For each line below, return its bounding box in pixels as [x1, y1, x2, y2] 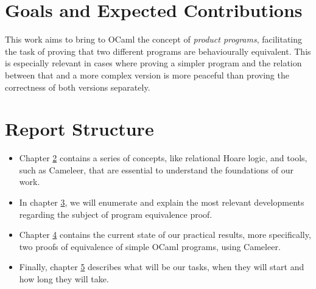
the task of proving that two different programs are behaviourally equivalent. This [5, 44, 311, 57]
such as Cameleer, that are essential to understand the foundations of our [19, 163, 293, 176]
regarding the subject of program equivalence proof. [19, 207, 212, 220]
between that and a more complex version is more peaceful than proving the [5, 68, 289, 81]
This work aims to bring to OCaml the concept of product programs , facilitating [5, 33, 303, 46]
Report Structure [5, 116, 154, 141]
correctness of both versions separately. [5, 80, 150, 93]
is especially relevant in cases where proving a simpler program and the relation [5, 57, 302, 69]
